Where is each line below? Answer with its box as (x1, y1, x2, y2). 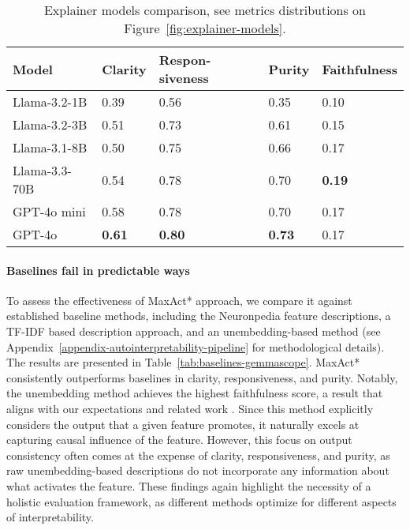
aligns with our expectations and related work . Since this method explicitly (6, 400, 374, 416)
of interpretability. (6, 509, 94, 525)
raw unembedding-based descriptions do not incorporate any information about (6, 462, 389, 479)
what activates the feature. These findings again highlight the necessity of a (6, 477, 371, 494)
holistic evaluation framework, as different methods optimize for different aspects (6, 493, 397, 509)
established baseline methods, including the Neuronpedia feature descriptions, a (6, 307, 391, 324)
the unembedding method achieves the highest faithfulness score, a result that (6, 385, 383, 401)
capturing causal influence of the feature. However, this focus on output (6, 431, 352, 448)
